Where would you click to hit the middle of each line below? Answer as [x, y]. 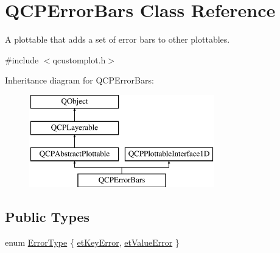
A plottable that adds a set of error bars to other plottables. [117, 39]
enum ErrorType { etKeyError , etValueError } [92, 242]
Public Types [47, 217]
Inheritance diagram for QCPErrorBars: [79, 80]
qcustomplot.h [79, 59]
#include [22, 59]
